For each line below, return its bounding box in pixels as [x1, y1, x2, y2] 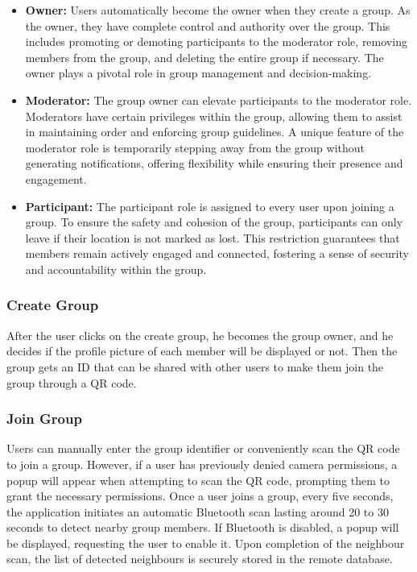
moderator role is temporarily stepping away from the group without [25, 139, 365, 155]
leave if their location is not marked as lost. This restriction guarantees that [25, 229, 400, 246]
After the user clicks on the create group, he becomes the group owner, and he [6, 326, 394, 343]
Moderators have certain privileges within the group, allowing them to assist [25, 107, 403, 124]
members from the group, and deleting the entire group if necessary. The [25, 48, 384, 65]
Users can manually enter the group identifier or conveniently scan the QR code [6, 440, 400, 457]
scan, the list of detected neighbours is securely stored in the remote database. [6, 550, 393, 567]
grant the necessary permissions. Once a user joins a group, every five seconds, [6, 487, 394, 504]
